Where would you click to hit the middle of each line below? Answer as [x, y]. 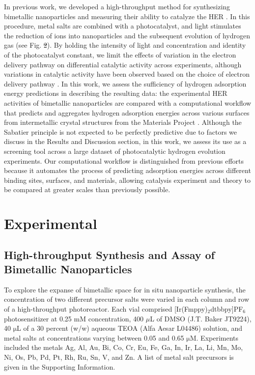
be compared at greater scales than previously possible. [87, 189]
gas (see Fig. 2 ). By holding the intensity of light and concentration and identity [125, 45]
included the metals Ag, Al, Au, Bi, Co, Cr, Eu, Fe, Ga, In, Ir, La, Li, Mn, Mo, [124, 347]
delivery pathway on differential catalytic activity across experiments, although [123, 64]
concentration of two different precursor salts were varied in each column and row [127, 299]
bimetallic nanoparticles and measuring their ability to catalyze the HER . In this [127, 16]
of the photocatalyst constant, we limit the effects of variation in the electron [120, 54]
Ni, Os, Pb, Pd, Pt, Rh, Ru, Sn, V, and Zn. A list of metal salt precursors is [119, 357]
